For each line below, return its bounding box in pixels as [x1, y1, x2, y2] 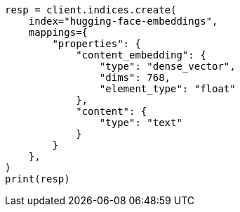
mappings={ [28, 27, 88, 38]
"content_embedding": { [76, 49, 206, 61]
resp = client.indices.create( [5, 4, 177, 15]
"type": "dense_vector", [99, 61, 236, 72]
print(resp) [5, 173, 70, 185]
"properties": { [52, 38, 141, 49]
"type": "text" [99, 117, 182, 128]
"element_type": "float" [99, 83, 236, 94]
